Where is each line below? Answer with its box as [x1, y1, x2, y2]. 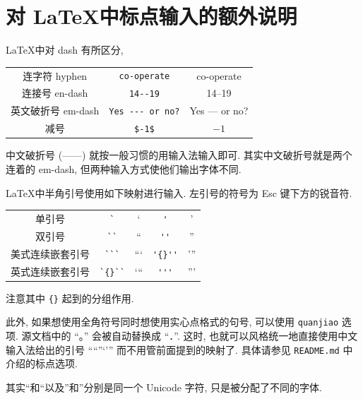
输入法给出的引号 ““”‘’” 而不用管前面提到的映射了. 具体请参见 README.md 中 [6, 342, 353, 357]
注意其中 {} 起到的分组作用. [6, 290, 134, 305]
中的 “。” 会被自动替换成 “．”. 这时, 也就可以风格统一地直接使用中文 [51, 328, 358, 343]
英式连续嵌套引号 [11, 263, 90, 278]
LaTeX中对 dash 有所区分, [6, 42, 124, 57]
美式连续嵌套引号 [11, 246, 90, 261]
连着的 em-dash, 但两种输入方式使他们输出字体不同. [6, 161, 242, 176]
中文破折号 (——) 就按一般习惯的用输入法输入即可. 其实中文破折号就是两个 [6, 148, 352, 162]
